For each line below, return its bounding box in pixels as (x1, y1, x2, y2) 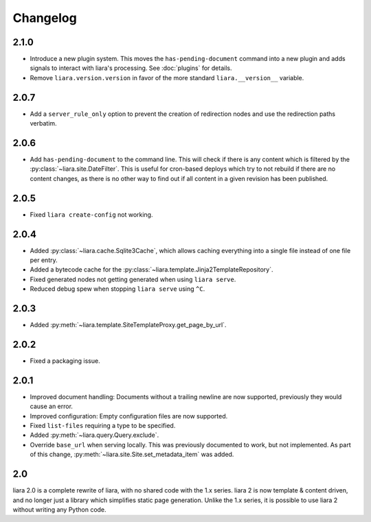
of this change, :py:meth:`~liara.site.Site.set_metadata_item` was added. (30, 450, 234, 459)
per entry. (30, 256, 58, 264)
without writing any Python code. (12, 505, 106, 514)
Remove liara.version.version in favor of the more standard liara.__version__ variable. (30, 73, 304, 82)
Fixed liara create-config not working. (30, 210, 153, 219)
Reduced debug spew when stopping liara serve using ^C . (30, 285, 205, 293)
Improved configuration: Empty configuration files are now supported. (30, 412, 228, 420)
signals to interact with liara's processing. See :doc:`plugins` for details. (30, 64, 232, 72)
